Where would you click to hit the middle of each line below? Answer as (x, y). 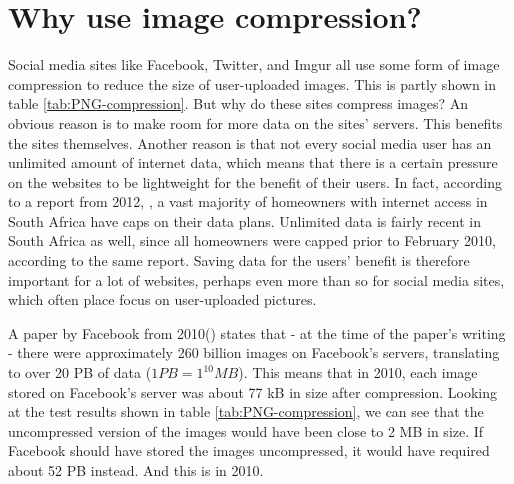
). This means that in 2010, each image (358, 372)
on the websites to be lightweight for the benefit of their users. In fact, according (255, 181)
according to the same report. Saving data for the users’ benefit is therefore (239, 260)
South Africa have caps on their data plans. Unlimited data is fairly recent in (244, 220)
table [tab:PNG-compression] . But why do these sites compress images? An (238, 103)
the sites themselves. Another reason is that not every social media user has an (250, 142)
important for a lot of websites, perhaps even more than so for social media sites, (256, 279)
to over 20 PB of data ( (80, 372)
